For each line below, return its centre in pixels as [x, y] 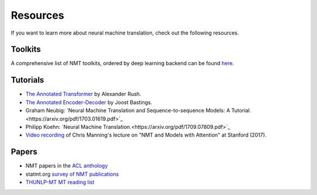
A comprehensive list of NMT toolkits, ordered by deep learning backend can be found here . [122, 63]
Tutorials [27, 80]
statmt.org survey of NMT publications [72, 174]
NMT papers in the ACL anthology [67, 166]
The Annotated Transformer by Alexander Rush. [83, 94]
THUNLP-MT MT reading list [60, 182]
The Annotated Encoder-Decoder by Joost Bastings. [89, 102]
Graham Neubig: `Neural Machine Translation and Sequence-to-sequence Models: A [128, 111]
